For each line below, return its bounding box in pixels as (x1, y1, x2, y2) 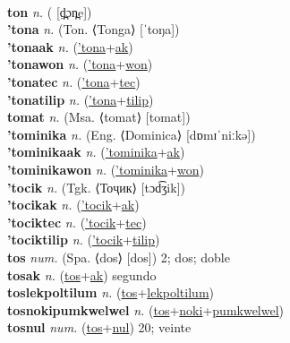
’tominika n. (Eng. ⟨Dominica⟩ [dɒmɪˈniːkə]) (7, 124, 256, 143)
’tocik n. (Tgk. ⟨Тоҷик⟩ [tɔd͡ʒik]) (7, 177, 185, 196)
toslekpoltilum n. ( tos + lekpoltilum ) (7, 283, 214, 302)
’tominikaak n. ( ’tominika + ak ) (7, 142, 185, 161)
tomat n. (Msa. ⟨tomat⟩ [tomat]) (7, 107, 191, 126)
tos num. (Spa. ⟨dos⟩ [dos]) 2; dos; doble (7, 247, 230, 266)
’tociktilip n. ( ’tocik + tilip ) (7, 230, 160, 249)
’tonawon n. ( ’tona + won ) (7, 55, 153, 73)
